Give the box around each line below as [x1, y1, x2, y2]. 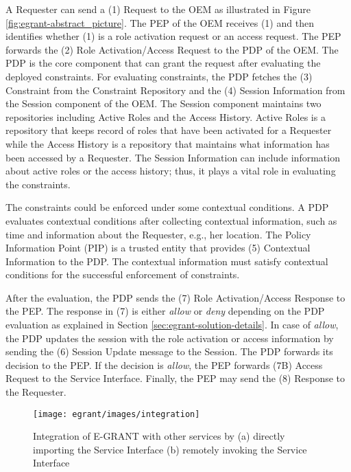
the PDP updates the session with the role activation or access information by [5, 330, 334, 345]
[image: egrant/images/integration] [33, 409, 200, 419]
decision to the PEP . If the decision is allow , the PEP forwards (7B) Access [5, 357, 323, 372]
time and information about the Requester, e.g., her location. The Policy [5, 227, 311, 241]
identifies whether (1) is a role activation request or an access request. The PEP [5, 29, 341, 43]
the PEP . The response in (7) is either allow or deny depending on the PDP [5, 304, 325, 318]
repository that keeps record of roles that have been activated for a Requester [5, 123, 332, 137]
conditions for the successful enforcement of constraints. [5, 267, 240, 282]
